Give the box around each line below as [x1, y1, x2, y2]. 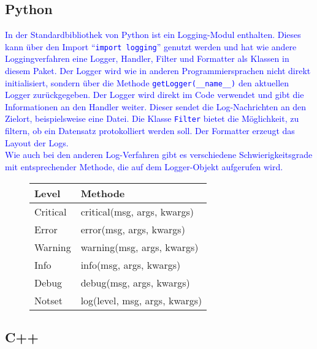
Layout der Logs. [5, 136, 69, 149]
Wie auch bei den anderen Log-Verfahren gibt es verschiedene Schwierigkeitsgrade [5, 148, 313, 161]
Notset [34, 293, 63, 307]
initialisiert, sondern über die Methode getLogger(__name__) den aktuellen [5, 76, 289, 89]
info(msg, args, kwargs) [80, 257, 181, 272]
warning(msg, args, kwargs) [80, 239, 199, 254]
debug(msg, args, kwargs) [80, 275, 190, 290]
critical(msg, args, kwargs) [80, 204, 194, 219]
